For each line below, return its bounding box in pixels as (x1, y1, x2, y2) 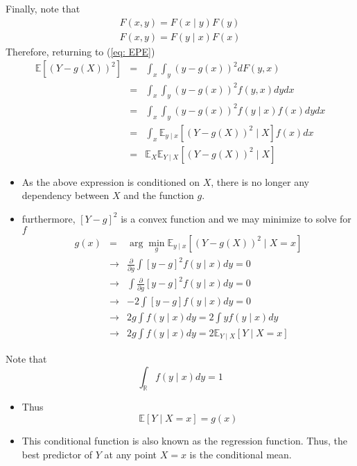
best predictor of (21, 447, 93, 461)
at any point (104, 447, 157, 461)
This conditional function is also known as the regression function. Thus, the (21, 433, 348, 448)
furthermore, (21, 211, 76, 225)
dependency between (21, 188, 110, 202)
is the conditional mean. (189, 447, 292, 461)
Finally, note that (6, 1, 80, 15)
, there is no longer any (211, 174, 309, 189)
